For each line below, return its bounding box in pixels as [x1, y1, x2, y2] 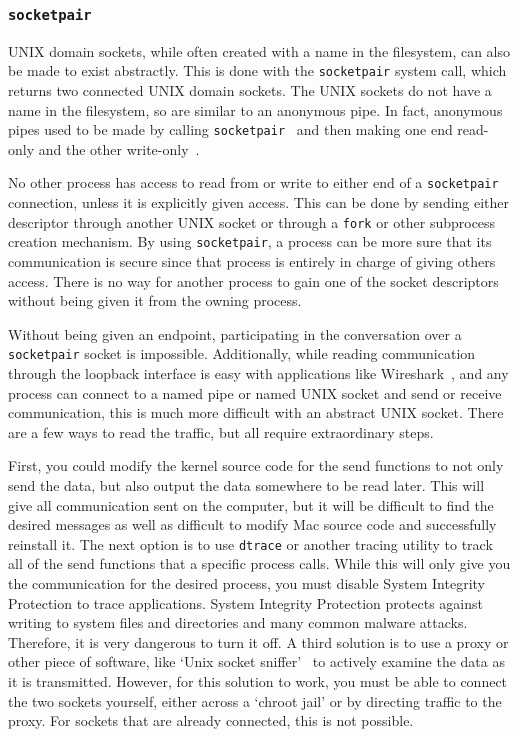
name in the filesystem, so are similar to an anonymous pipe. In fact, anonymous [8, 99, 503, 120]
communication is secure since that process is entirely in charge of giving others [8, 251, 496, 272]
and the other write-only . [38, 138, 200, 159]
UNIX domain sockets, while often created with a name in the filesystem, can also [8, 40, 511, 61]
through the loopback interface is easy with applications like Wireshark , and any [8, 363, 509, 384]
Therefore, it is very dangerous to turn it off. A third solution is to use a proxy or [8, 631, 509, 652]
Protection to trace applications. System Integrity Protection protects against [8, 592, 483, 613]
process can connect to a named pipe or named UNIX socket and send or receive [8, 382, 502, 403]
